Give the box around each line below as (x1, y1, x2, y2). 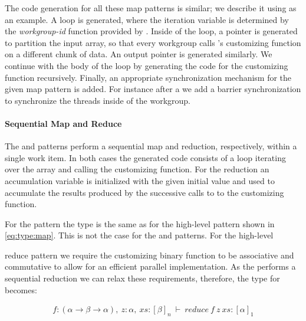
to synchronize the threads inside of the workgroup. (5, 94, 191, 106)
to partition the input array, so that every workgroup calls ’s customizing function (5, 36, 301, 48)
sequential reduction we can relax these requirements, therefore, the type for (5, 272, 280, 284)
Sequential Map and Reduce (5, 117, 122, 129)
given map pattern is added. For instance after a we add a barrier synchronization (5, 83, 301, 95)
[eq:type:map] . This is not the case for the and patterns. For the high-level (5, 229, 274, 241)
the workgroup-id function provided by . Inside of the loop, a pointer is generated (5, 25, 298, 37)
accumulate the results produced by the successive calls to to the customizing (5, 186, 284, 198)
